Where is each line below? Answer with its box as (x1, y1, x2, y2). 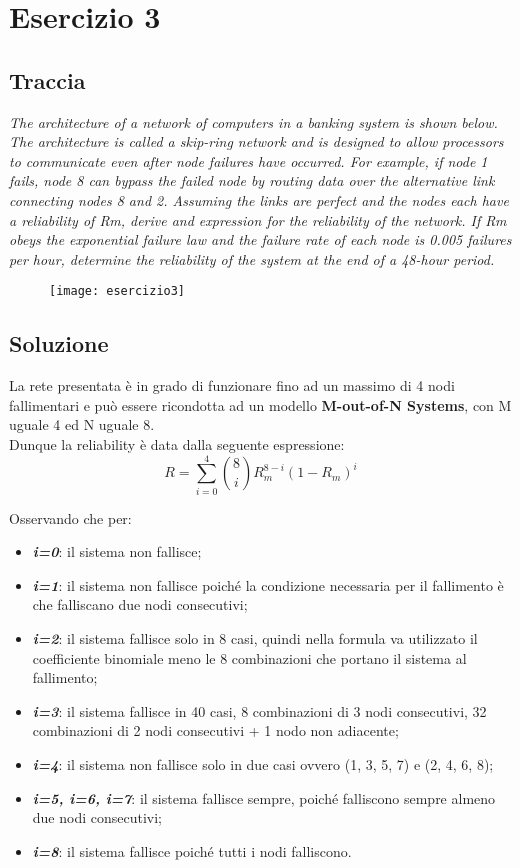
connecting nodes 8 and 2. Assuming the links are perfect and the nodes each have (9, 189, 509, 210)
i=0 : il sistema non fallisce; (32, 541, 202, 562)
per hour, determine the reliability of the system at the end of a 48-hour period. (9, 248, 495, 269)
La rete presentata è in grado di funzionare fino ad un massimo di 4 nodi (9, 375, 455, 396)
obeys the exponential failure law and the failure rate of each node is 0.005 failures (9, 229, 512, 250)
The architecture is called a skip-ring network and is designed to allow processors (9, 131, 504, 152)
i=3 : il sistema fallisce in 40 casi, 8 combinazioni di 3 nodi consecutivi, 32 (32, 700, 487, 721)
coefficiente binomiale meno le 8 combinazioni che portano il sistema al (32, 647, 467, 668)
